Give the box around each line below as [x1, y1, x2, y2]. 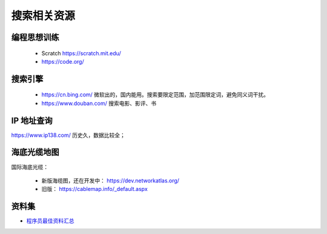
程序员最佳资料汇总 [26, 217, 74, 224]
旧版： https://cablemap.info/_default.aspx [41, 186, 148, 193]
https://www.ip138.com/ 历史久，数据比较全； [11, 131, 125, 139]
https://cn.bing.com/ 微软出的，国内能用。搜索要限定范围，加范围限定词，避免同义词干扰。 [41, 91, 269, 98]
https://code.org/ [41, 58, 84, 65]
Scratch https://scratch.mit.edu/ [41, 49, 121, 57]
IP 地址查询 [11, 115, 53, 125]
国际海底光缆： [11, 163, 48, 170]
